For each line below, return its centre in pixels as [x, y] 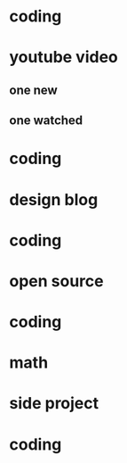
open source [56, 281]
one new [33, 90]
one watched [46, 121]
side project [54, 404]
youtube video [63, 58]
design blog [54, 199]
